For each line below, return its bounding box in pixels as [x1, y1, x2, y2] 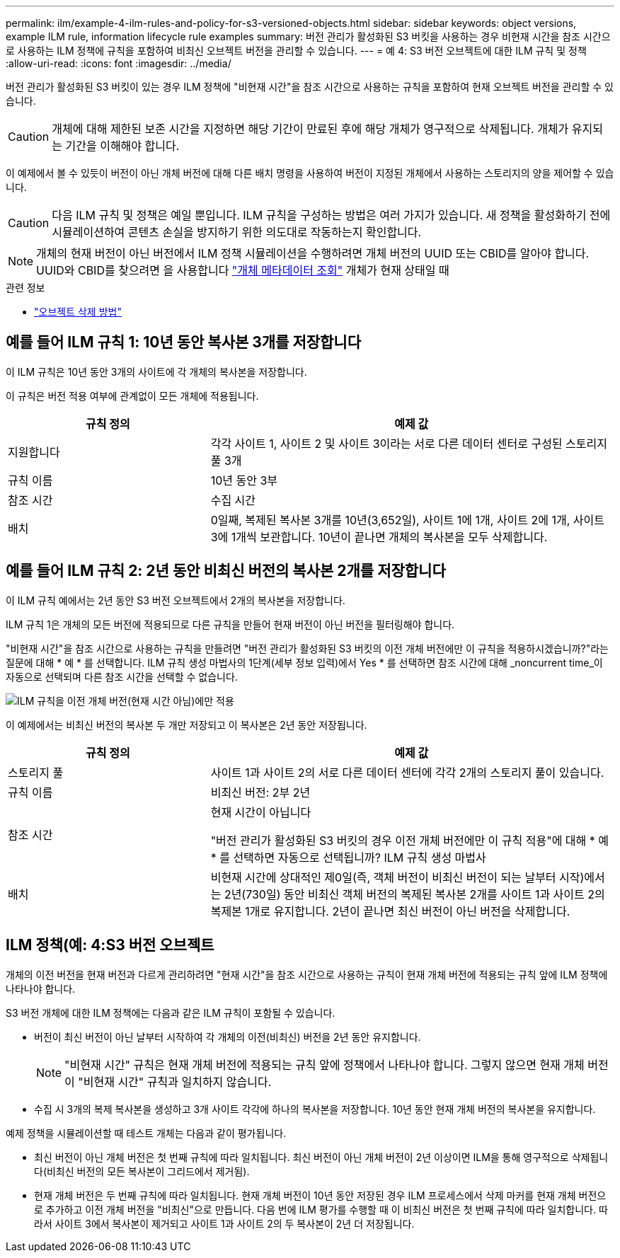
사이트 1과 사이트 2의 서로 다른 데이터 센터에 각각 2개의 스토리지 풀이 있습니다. [210, 765, 604, 780]
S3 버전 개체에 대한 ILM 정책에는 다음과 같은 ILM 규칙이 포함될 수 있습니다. [6, 1006, 335, 1019]
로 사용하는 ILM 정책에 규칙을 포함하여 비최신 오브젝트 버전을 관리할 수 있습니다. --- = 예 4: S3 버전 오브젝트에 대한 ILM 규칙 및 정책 [6, 45, 587, 57]
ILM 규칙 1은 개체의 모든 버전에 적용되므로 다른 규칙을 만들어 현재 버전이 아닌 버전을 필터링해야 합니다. [6, 618, 455, 630]
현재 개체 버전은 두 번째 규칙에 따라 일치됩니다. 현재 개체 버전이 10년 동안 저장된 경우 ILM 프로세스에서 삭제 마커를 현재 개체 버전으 [34, 1189, 607, 1201]
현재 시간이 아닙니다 [210, 804, 311, 819]
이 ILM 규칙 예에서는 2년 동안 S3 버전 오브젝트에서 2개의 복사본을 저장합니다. [6, 594, 345, 606]
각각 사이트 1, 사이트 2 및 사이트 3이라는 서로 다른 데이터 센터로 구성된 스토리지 [210, 436, 607, 451]
